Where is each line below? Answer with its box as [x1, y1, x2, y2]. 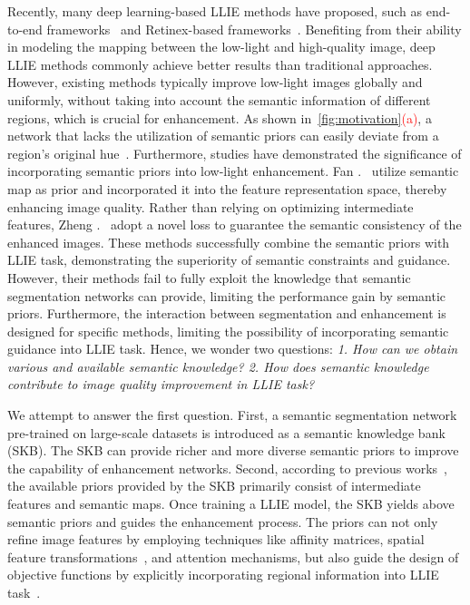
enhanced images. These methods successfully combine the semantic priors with [7, 232, 450, 251]
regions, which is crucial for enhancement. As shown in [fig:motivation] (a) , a [7, 108, 432, 127]
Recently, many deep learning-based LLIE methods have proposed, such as [7, 2, 423, 20]
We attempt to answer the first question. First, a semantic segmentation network [7, 405, 457, 424]
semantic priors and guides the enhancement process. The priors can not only [7, 512, 438, 531]
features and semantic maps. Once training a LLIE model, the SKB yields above [7, 494, 455, 513]
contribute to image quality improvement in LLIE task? [7, 375, 315, 394]
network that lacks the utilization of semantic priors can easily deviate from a [7, 126, 439, 145]
